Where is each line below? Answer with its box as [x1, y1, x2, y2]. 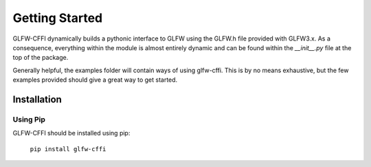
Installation [12, 93, 62, 105]
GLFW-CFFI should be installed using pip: [12, 129, 131, 137]
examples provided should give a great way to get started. [12, 76, 178, 84]
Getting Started [12, 10, 103, 25]
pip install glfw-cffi [30, 145, 106, 153]
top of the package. [12, 54, 69, 62]
